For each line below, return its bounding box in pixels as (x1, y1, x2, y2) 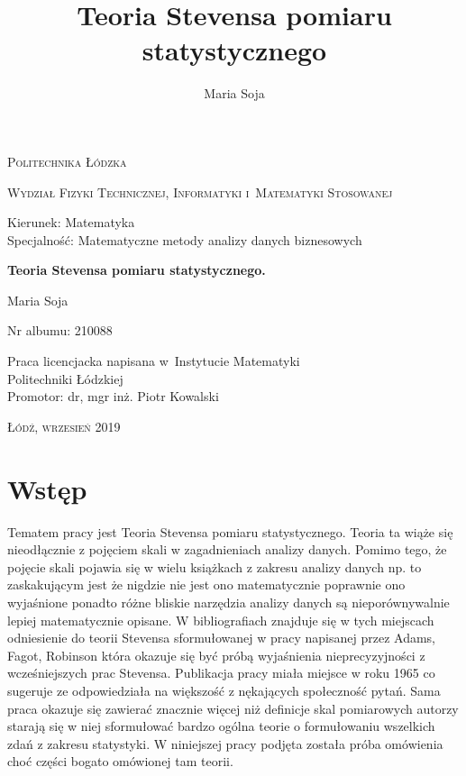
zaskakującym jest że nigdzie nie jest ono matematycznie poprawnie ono (7, 575, 406, 594)
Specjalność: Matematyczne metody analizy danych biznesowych (7, 230, 362, 249)
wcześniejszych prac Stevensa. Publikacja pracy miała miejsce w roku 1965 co (7, 663, 435, 682)
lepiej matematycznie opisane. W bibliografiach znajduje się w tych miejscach (7, 610, 434, 629)
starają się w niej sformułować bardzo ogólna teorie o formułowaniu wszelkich (7, 717, 435, 735)
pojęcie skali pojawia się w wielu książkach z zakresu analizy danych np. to (7, 557, 422, 576)
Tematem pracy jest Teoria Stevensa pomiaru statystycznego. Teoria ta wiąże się (7, 522, 453, 541)
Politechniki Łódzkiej (7, 369, 123, 388)
